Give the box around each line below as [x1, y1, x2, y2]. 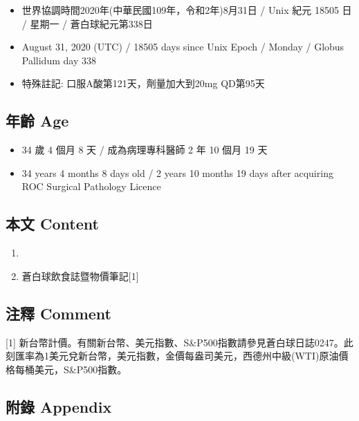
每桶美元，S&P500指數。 [15, 362, 127, 376]
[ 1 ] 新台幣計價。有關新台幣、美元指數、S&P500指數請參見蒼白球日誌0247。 [6, 335, 344, 349]
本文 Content [6, 213, 99, 234]
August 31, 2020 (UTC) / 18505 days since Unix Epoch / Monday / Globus [21, 39, 344, 54]
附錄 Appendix [6, 395, 112, 417]
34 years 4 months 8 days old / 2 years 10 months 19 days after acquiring [21, 165, 333, 180]
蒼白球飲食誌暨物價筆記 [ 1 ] [21, 268, 139, 283]
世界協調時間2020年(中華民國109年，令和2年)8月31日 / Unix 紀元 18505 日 [21, 3, 352, 17]
